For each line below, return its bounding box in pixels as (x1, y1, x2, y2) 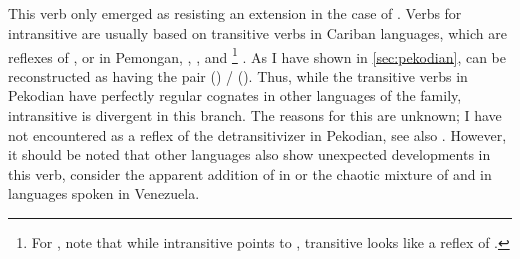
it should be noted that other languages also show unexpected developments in (8, 144, 491, 165)
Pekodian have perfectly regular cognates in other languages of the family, (8, 85, 462, 106)
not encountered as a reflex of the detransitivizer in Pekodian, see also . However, (8, 124, 507, 145)
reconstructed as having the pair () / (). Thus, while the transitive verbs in (8, 65, 468, 86)
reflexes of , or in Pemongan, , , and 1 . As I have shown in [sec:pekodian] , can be (8, 43, 506, 67)
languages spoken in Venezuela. (8, 183, 200, 204)
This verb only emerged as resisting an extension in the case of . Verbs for (8, 3, 462, 24)
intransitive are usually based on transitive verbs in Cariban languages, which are (8, 22, 507, 43)
